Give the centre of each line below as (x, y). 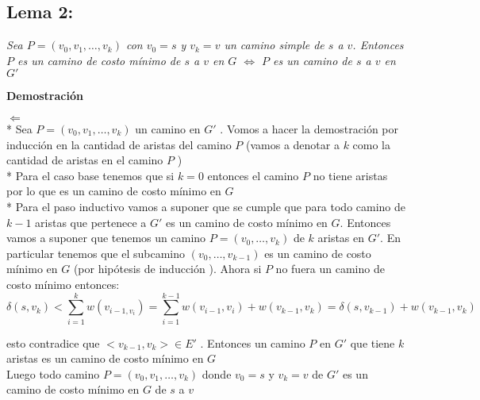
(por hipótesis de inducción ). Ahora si (167, 269)
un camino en (168, 128)
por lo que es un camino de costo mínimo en (114, 191)
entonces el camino (253, 175)
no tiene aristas (350, 175)
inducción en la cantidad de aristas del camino (119, 144)
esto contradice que (53, 342)
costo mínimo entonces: (63, 284)
